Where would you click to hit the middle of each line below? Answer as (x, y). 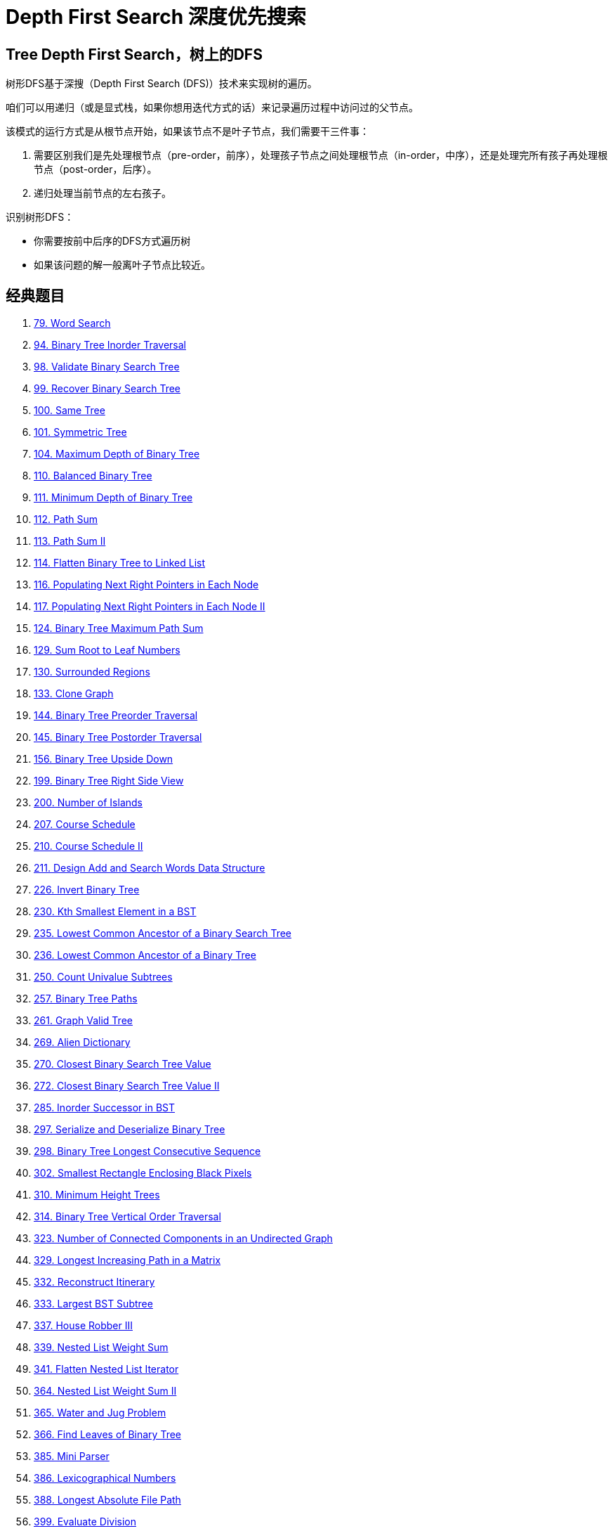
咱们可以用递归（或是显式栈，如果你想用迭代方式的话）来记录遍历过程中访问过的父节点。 (212, 108)
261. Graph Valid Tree (83, 1021)
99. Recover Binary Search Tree (107, 389)
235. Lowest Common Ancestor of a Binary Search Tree (163, 934)
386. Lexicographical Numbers (105, 1478)
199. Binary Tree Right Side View (109, 781)
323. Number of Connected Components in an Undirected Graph (183, 1239)
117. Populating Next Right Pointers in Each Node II (150, 607)
